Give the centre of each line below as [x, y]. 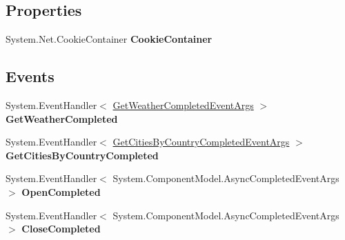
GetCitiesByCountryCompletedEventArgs [201, 142]
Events [30, 76]
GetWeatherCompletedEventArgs [183, 105]
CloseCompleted [61, 229]
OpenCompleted [61, 191]
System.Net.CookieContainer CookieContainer [109, 39]
